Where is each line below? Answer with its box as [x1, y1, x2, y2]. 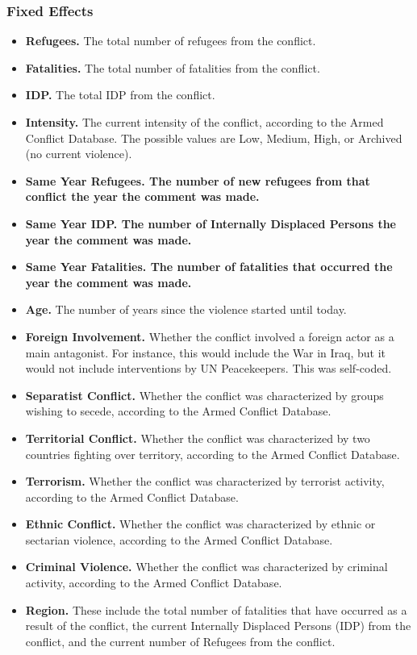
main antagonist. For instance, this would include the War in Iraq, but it [25, 344, 386, 361]
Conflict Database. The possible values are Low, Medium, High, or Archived [25, 129, 402, 146]
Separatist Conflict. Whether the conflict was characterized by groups [25, 386, 384, 403]
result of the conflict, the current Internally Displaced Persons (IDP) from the [25, 617, 411, 634]
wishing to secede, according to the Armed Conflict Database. [25, 403, 332, 419]
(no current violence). [25, 145, 132, 162]
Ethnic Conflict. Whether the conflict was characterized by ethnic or [25, 515, 376, 532]
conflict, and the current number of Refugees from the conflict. [25, 632, 336, 649]
